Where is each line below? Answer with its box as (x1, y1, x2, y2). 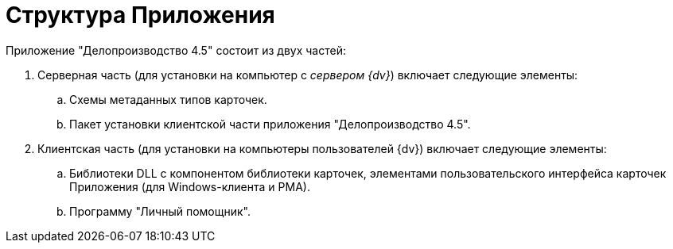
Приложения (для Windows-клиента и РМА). (69, 179, 310, 193)
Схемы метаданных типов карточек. (69, 92, 267, 106)
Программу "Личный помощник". (69, 204, 251, 218)
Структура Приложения (6, 2, 275, 29)
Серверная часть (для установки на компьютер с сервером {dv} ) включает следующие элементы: (37, 67, 578, 82)
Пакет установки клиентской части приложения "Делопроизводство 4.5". (69, 117, 471, 131)
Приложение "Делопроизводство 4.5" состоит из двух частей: (6, 43, 346, 57)
